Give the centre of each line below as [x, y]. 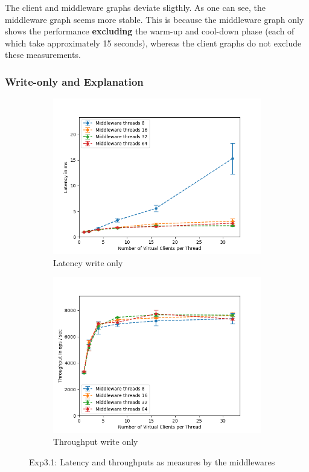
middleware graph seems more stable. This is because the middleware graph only [154, 19]
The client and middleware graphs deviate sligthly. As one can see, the [135, 7]
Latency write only [88, 262]
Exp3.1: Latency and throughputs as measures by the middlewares [152, 461]
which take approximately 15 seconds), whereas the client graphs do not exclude [153, 43]
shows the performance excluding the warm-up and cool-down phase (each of [150, 31]
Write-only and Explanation [74, 81]
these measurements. [43, 55]
